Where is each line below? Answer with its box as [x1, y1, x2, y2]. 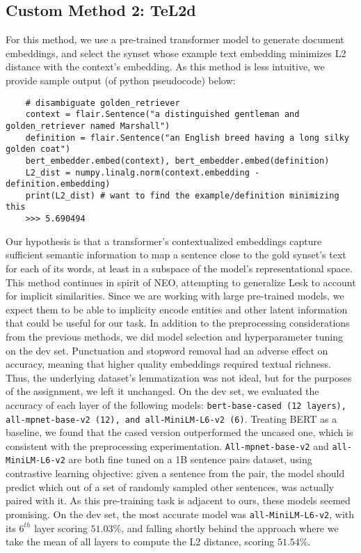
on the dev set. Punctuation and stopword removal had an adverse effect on [6, 343, 328, 357]
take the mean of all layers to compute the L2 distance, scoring [6, 534, 275, 549]
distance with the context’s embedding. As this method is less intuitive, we [6, 59, 325, 74]
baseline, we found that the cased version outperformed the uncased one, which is [6, 425, 353, 439]
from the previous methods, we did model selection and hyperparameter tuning [6, 329, 344, 343]
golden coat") [6, 144, 71, 155]
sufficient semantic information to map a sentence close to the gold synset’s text [6, 247, 346, 262]
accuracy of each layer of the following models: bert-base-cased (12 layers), [6, 397, 346, 412]
